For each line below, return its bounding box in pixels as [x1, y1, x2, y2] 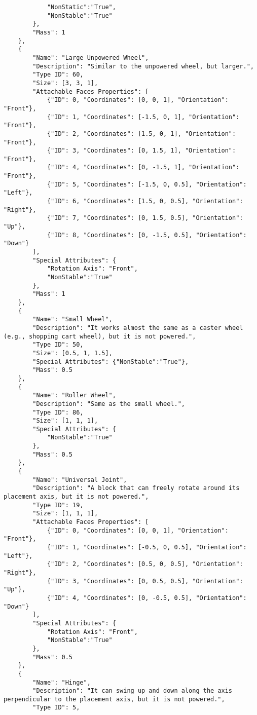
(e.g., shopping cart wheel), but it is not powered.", [4, 332, 196, 340]
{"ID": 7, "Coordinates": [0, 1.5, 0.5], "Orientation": [47, 214, 243, 222]
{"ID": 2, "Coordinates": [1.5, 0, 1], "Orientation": [47, 130, 236, 137]
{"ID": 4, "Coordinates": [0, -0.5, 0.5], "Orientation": [47, 594, 247, 601]
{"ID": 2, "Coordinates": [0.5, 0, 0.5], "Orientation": [47, 560, 243, 568]
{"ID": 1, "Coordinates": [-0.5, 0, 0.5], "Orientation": [47, 544, 247, 551]
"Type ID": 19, [32, 501, 84, 509]
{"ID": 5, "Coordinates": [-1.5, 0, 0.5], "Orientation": [47, 180, 247, 188]
